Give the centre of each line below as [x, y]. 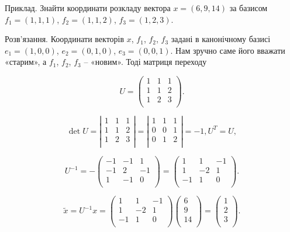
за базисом [248, 8]
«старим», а [26, 62]
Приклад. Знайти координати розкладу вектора [88, 8]
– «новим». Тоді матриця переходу [145, 62]
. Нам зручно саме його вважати [228, 50]
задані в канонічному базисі [221, 39]
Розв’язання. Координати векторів [65, 39]
